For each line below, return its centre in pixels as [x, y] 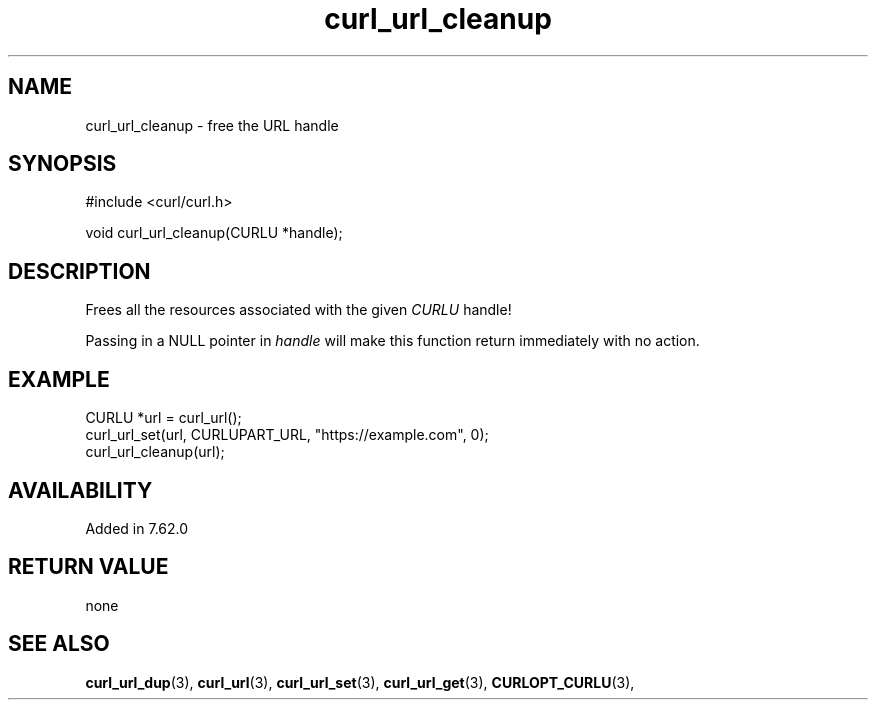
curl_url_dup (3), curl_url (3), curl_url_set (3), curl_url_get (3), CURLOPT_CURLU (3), [360, 682]
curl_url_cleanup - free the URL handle [212, 125]
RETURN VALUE [88, 567]
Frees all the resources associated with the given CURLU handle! [298, 310]
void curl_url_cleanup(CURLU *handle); [214, 233]
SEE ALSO [59, 644]
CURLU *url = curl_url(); [163, 418]
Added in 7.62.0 [137, 528]
